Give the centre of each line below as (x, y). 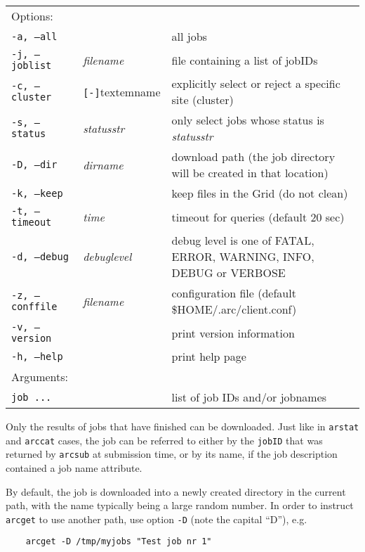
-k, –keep (37, 193)
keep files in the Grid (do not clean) (260, 193)
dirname (103, 165)
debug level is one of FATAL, (243, 240)
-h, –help (37, 356)
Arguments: (40, 377)
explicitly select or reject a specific (256, 83)
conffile (34, 307)
